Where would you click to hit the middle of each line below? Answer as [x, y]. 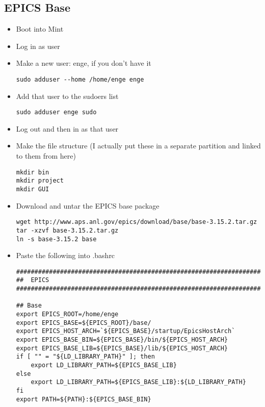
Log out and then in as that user [67, 128]
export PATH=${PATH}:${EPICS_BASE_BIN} [84, 399]
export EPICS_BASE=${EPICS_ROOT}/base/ [84, 323]
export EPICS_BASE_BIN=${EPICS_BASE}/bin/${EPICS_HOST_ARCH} [122, 340]
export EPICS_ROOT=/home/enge [67, 314]
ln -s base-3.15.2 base [56, 239]
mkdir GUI [33, 189]
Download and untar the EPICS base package [88, 205]
